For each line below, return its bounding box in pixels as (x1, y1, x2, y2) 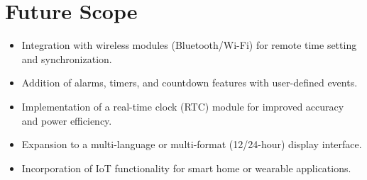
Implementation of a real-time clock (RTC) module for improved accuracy (21, 99, 344, 113)
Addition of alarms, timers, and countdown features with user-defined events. (21, 75, 358, 90)
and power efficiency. (21, 113, 112, 128)
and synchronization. (21, 51, 112, 66)
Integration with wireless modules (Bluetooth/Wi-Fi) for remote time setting (21, 38, 357, 52)
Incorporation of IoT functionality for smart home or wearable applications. (21, 160, 351, 175)
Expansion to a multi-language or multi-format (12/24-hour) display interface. (21, 137, 362, 152)
